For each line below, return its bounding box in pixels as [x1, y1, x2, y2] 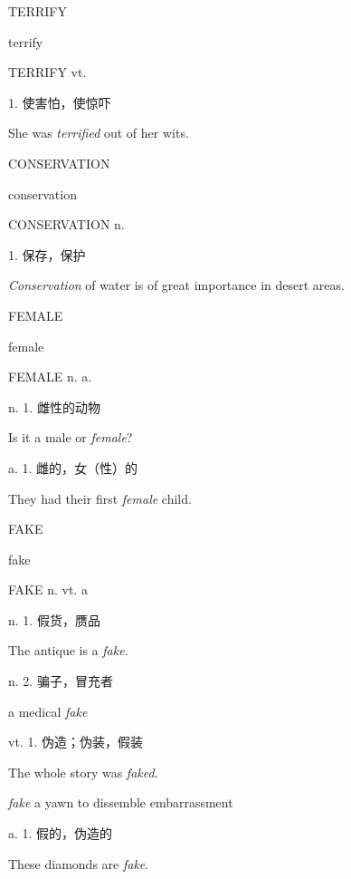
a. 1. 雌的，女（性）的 [8, 458, 138, 477]
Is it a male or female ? [8, 428, 133, 447]
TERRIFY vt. [8, 63, 87, 82]
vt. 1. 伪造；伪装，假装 [8, 732, 143, 751]
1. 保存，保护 [8, 245, 86, 264]
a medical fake [8, 701, 88, 720]
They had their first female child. [8, 488, 192, 507]
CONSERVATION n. [8, 215, 125, 234]
